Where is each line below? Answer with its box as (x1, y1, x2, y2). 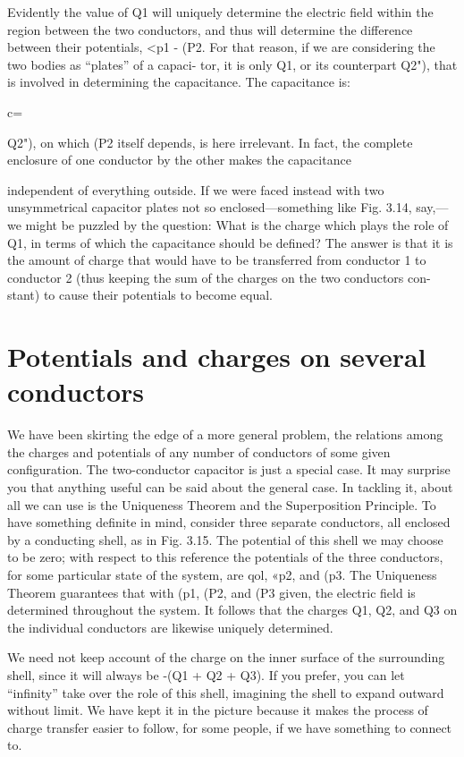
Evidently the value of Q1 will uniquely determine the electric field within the (7, 3, 434, 21)
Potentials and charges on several (7, 338, 426, 375)
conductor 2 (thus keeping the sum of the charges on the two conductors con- (7, 268, 431, 286)
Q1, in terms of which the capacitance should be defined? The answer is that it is (7, 233, 453, 251)
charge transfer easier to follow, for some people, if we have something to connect (7, 718, 452, 736)
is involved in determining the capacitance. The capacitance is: (7, 72, 351, 91)
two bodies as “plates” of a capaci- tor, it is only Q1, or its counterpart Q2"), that (7, 55, 458, 73)
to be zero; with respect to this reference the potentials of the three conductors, (7, 548, 443, 566)
